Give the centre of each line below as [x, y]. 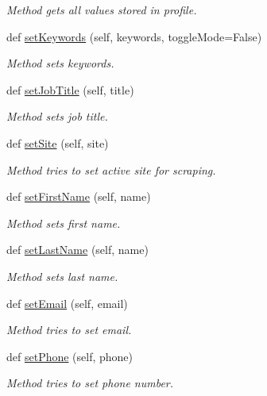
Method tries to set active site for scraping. [111, 169]
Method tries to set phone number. [90, 383]
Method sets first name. [64, 223]
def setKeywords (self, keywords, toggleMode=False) [134, 36]
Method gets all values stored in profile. [102, 10]
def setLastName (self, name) [77, 250]
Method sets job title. [57, 116]
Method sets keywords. [60, 63]
